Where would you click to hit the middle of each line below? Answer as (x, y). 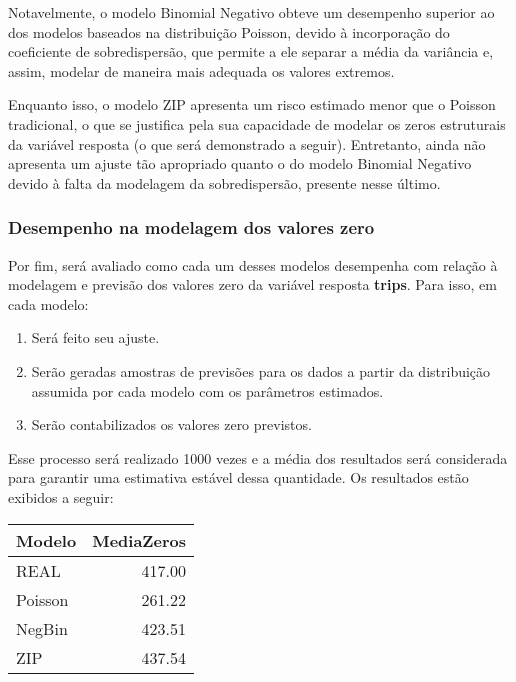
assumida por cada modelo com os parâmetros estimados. (207, 390)
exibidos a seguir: (61, 496)
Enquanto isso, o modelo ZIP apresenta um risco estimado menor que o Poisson (252, 104)
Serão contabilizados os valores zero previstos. (171, 424)
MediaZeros (139, 540)
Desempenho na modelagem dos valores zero (191, 227)
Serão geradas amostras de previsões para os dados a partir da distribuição (261, 370)
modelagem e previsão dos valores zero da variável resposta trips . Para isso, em (252, 284)
